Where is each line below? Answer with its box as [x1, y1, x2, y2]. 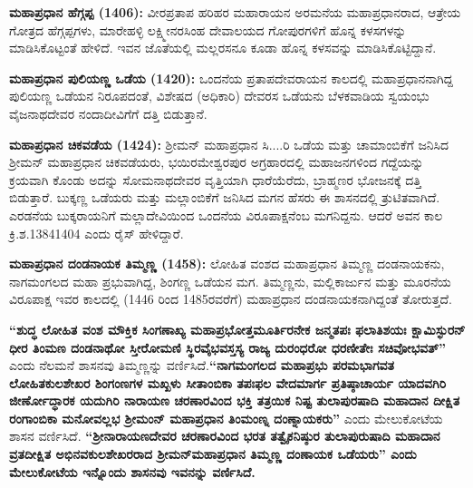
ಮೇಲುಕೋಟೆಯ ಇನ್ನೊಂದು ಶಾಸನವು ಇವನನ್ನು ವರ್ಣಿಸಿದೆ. [9, 462, 256, 481]
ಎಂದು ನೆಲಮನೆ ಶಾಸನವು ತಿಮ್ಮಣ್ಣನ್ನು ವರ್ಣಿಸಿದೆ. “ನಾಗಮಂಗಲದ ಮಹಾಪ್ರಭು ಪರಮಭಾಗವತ [9, 356, 394, 375]
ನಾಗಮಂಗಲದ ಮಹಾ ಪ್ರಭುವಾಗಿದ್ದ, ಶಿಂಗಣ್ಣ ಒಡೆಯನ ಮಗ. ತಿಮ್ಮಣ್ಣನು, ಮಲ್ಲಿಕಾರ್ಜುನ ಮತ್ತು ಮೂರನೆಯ [9, 271, 451, 290]
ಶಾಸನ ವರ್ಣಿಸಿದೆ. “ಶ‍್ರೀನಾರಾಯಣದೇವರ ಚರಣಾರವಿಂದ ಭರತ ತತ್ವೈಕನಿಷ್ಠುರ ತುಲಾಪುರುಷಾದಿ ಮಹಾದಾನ [9, 426, 440, 445]
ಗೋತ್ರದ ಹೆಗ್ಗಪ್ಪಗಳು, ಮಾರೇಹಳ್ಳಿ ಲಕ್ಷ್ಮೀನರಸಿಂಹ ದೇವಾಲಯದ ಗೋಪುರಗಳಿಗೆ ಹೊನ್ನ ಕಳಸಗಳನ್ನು [9, 20, 407, 39]
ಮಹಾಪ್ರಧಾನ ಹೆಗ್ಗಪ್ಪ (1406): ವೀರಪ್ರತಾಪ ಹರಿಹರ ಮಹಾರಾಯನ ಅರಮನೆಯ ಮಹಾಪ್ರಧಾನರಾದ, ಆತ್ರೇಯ [9, 3, 461, 21]
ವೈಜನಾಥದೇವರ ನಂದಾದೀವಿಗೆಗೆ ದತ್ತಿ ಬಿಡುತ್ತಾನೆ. [9, 103, 208, 122]
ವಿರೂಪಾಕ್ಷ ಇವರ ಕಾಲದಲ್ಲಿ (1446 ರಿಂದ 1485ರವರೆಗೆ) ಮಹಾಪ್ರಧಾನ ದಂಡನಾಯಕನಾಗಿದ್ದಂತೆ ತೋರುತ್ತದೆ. [9, 289, 452, 308]
